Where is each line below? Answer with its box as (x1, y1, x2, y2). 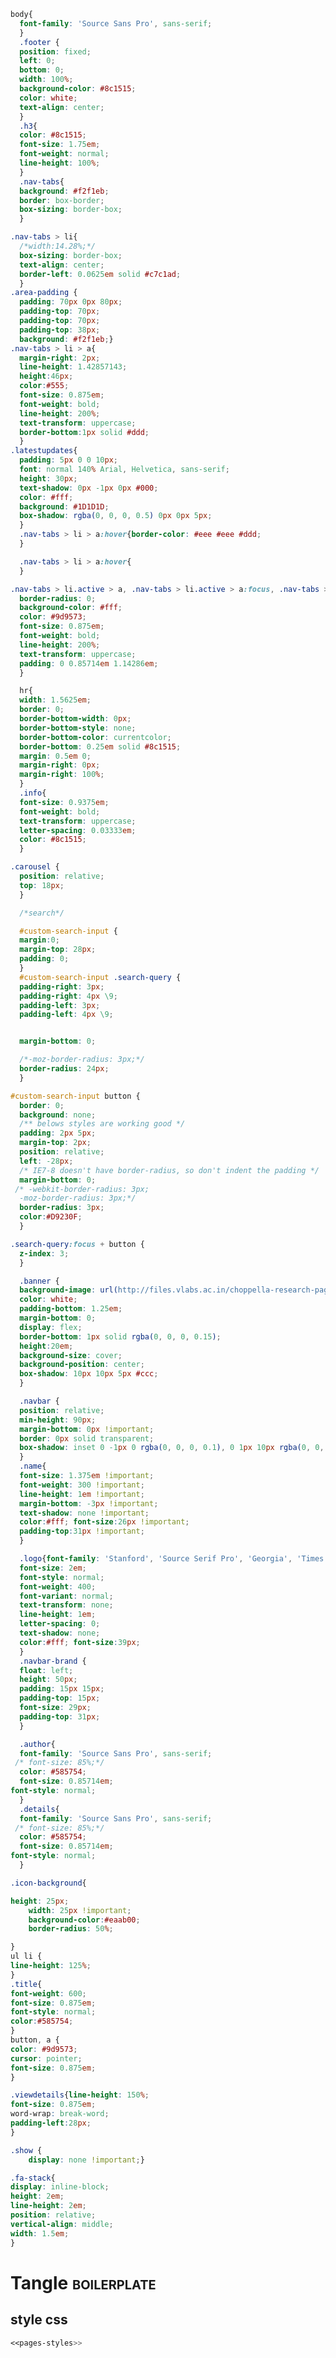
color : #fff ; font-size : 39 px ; (19, 1637, 141, 1647)
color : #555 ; (19, 381, 70, 391)
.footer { (19, 37, 60, 47)
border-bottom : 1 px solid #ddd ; (19, 427, 150, 437)
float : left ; (19, 1665, 74, 1675)
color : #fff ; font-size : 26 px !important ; (19, 1517, 190, 1527)
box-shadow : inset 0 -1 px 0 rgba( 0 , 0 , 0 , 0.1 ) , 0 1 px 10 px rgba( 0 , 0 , (19, 1443, 325, 1453)
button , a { (10, 2035, 60, 2045)
